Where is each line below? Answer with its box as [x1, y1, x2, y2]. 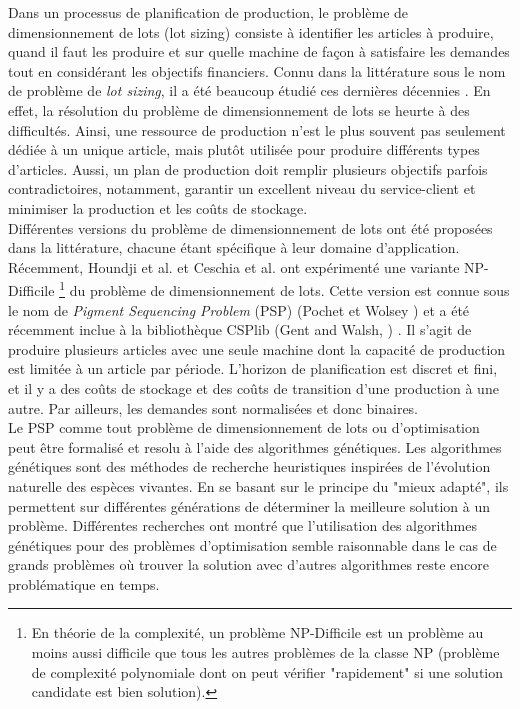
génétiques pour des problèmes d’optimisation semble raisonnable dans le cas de [8, 534, 497, 555]
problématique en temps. [8, 573, 160, 594]
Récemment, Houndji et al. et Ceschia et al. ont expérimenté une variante [8, 256, 460, 277]
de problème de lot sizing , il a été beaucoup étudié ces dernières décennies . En [8, 80, 491, 101]
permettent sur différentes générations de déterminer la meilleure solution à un [8, 495, 491, 516]
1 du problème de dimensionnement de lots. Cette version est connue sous [59, 277, 510, 300]
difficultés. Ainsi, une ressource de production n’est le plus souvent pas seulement [8, 119, 506, 140]
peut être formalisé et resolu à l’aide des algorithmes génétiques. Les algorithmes [8, 436, 502, 457]
